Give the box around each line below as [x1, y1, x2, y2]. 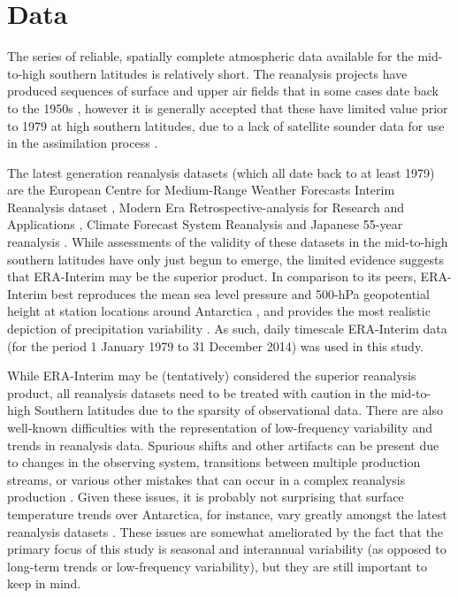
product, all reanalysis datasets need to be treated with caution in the [7, 383, 387, 402]
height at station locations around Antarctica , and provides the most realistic [7, 302, 431, 320]
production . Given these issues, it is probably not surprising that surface [7, 487, 404, 506]
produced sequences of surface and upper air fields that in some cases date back [7, 81, 439, 100]
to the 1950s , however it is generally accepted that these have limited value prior [7, 98, 448, 117]
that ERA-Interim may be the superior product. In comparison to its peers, [7, 267, 416, 286]
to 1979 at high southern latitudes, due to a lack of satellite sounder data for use [7, 116, 445, 134]
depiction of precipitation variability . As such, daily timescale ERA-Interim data [7, 319, 447, 338]
